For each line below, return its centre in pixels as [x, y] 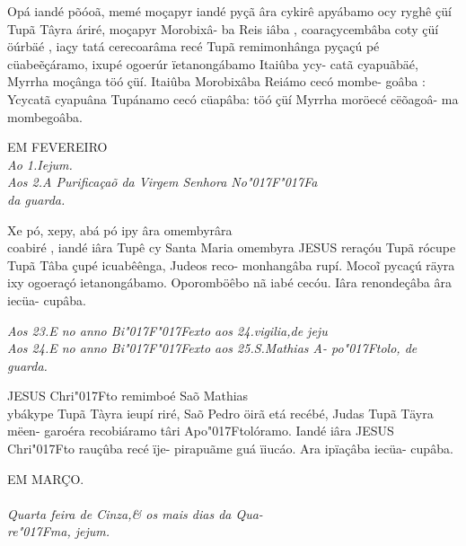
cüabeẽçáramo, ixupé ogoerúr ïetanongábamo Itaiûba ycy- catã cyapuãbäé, [213, 63]
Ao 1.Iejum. [40, 164]
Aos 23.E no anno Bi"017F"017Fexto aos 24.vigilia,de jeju [167, 330]
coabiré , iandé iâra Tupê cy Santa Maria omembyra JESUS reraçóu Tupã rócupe [232, 247]
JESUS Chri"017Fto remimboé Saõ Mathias [128, 396]
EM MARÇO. [46, 478]
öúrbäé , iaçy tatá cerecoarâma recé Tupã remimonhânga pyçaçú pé [193, 46]
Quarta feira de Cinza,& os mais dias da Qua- [135, 513]
